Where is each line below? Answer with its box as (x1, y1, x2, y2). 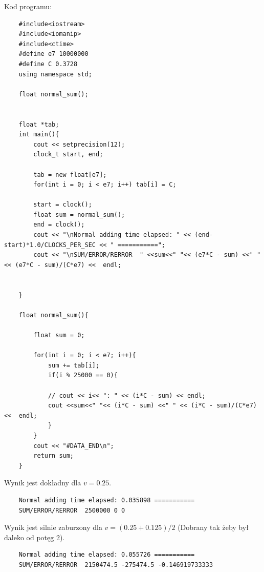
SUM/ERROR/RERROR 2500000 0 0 (18, 506, 125, 514)
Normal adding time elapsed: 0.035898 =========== (18, 496, 195, 504)
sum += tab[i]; (48, 361, 100, 369)
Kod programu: (4, 1, 52, 11)
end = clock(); (33, 221, 85, 229)
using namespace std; (18, 70, 92, 78)
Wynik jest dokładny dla (4, 477, 81, 488)
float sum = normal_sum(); (33, 211, 125, 218)
